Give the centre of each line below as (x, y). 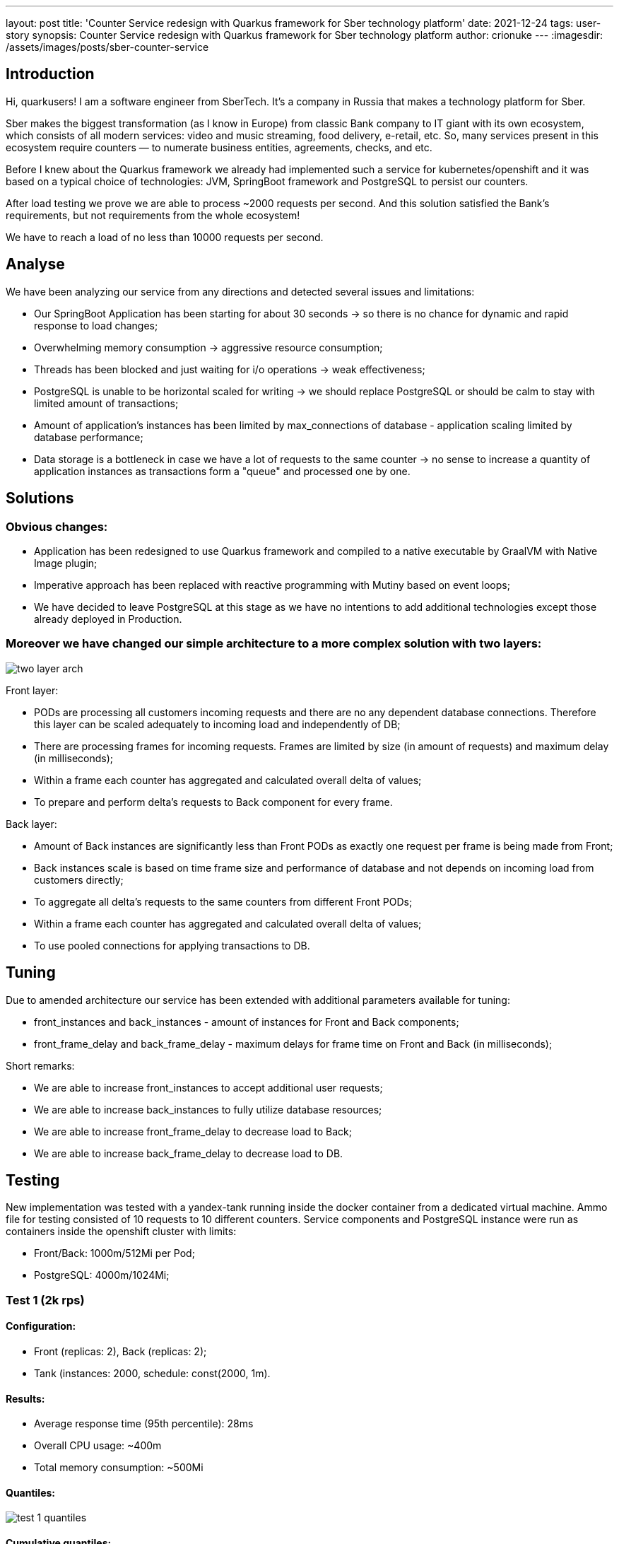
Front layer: (32, 690)
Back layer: (31, 824)
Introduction (50, 74)
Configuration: (41, 1326)
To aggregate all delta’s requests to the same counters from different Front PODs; (223, 901)
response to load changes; (96, 325)
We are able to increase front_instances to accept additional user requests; (208, 1087)
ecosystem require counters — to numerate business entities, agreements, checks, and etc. (219, 147)
